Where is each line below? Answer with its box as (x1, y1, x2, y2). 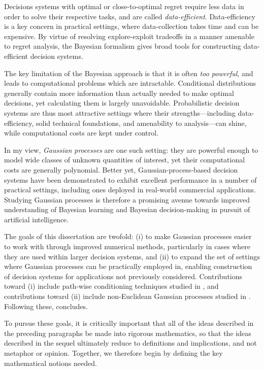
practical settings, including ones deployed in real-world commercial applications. (4, 184, 256, 195)
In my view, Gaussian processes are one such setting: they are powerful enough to (4, 144, 258, 155)
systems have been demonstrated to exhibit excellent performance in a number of (4, 174, 257, 185)
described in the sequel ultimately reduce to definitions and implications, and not (4, 338, 257, 348)
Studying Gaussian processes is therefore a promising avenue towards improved (4, 194, 250, 205)
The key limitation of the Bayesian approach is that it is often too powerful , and (4, 68, 253, 78)
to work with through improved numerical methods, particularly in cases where (4, 241, 251, 252)
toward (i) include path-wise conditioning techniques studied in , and (4, 281, 219, 291)
